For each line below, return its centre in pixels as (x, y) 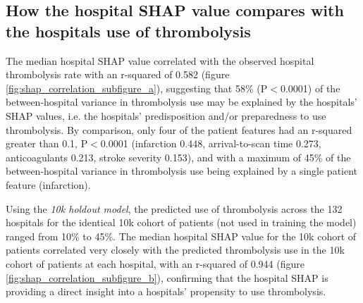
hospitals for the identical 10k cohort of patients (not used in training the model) (181, 222)
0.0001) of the (310, 88)
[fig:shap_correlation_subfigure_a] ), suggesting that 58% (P (137, 88)
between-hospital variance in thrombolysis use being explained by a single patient (182, 171)
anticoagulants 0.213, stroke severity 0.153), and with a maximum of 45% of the (178, 157)
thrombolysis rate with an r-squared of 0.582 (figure (118, 74)
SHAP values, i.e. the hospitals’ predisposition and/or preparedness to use (166, 115)
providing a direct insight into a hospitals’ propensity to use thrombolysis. (166, 291)
